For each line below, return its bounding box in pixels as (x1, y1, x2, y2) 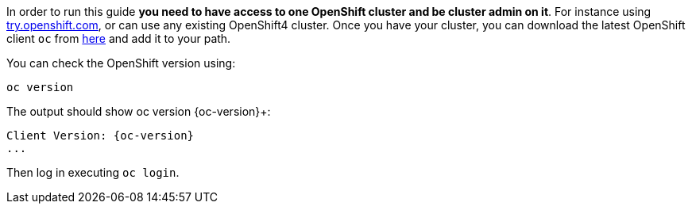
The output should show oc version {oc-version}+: (6, 105, 271, 118)
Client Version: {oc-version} (6, 129, 195, 142)
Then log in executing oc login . (6, 166, 180, 179)
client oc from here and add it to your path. (6, 32, 231, 45)
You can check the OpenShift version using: (6, 56, 236, 70)
